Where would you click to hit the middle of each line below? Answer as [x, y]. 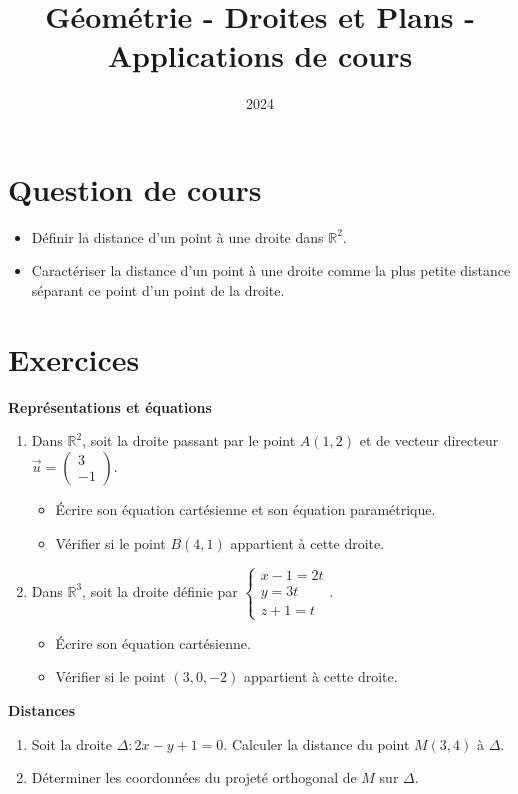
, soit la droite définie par [160, 590]
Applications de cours [260, 55]
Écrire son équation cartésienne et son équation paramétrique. [245, 508]
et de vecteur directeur [429, 440]
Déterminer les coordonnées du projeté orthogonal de [194, 777]
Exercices [74, 358]
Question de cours [135, 188]
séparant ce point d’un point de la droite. [158, 290]
